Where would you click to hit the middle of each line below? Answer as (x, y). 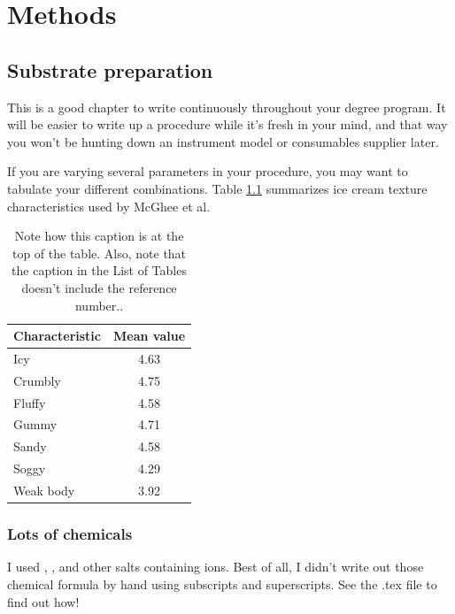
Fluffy (30, 402)
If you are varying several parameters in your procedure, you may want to (208, 171)
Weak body (44, 491)
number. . (99, 305)
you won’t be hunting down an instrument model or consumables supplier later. (223, 141)
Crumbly (37, 380)
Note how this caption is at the (99, 236)
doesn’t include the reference (99, 287)
